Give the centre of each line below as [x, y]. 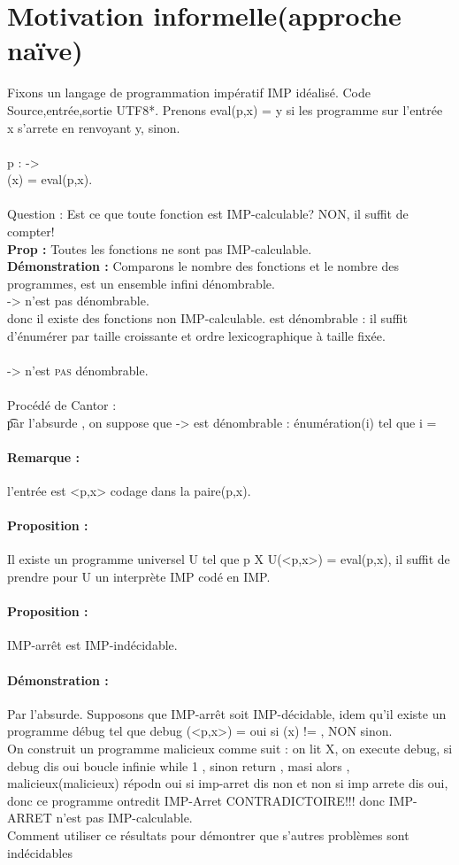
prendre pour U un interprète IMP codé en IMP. [139, 576]
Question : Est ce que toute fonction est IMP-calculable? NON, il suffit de [208, 214]
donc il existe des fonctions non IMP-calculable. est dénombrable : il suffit [207, 318]
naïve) [45, 50]
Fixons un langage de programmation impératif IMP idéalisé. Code [189, 93]
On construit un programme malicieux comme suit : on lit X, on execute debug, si [230, 748]
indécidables [40, 852]
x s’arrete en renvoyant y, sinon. [94, 127]
